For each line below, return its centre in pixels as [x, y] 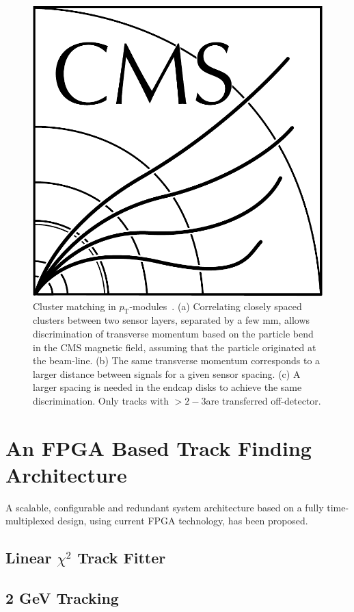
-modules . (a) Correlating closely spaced [216, 306]
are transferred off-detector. [263, 400]
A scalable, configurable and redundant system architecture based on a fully [165, 507]
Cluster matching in [74, 306]
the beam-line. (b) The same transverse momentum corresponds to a [177, 360]
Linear [29, 558]
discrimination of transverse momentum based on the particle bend [173, 333]
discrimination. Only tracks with [101, 400]
